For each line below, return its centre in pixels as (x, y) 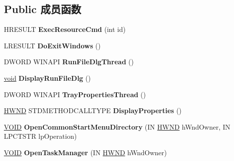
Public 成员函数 (43, 9)
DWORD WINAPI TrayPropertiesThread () (75, 94)
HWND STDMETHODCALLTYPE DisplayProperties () (93, 110)
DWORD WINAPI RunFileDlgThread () (69, 62)
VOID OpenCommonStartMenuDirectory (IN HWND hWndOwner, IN (117, 126)
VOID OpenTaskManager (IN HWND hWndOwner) (86, 152)
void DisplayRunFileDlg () (47, 78)
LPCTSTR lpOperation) (40, 136)
